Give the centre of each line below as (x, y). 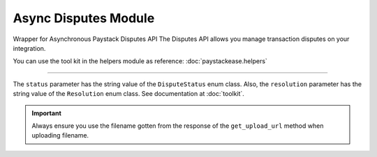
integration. (29, 48)
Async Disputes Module (84, 18)
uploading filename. (60, 135)
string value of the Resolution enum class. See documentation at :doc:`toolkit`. (128, 94)
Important (47, 113)
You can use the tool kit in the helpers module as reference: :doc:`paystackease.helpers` (140, 61)
